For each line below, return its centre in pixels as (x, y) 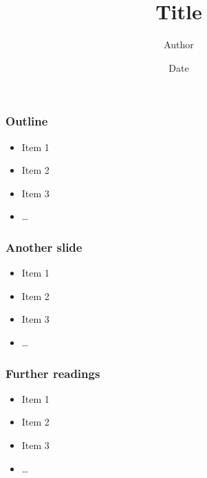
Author (179, 44)
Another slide (44, 247)
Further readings (53, 373)
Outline (27, 121)
